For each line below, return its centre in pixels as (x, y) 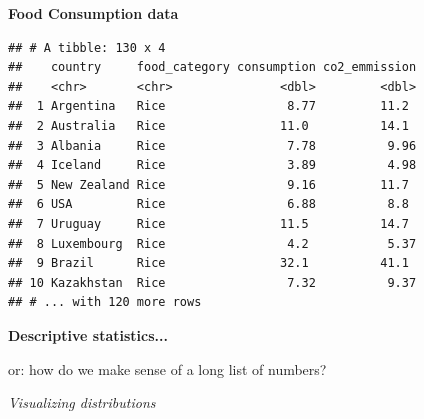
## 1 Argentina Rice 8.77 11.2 (208, 106)
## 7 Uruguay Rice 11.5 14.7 (208, 223)
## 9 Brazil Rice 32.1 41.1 (208, 263)
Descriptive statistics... (88, 334)
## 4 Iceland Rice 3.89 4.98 (212, 165)
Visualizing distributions (82, 402)
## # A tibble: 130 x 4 (87, 47)
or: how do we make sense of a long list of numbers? (167, 368)
